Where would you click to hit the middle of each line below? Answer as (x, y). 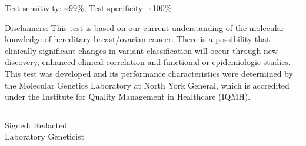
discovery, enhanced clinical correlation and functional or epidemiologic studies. (148, 62)
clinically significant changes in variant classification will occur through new (142, 50)
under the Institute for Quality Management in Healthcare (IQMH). (128, 96)
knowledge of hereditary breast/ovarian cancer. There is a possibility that (137, 39)
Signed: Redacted (36, 125)
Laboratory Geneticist (45, 136)
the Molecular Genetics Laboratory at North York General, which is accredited (147, 85)
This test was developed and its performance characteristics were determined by (149, 73)
